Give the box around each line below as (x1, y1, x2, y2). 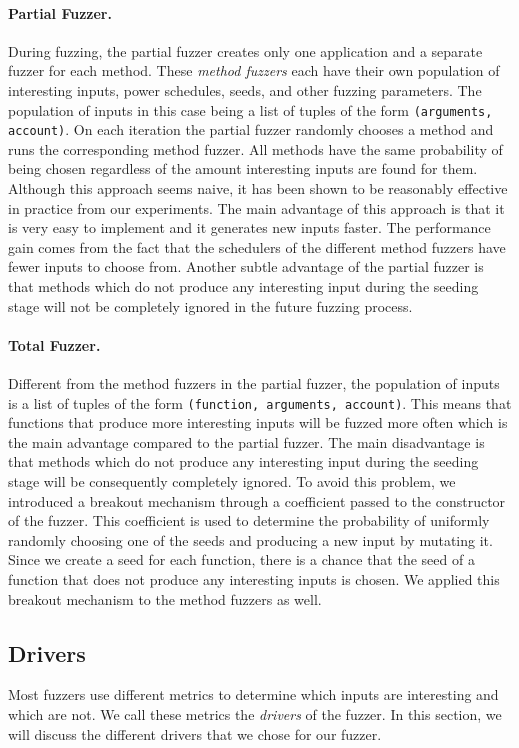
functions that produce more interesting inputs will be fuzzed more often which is (8, 412, 508, 433)
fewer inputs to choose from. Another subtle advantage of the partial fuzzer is (8, 256, 484, 277)
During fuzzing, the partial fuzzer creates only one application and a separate (8, 40, 483, 61)
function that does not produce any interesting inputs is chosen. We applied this (8, 569, 500, 590)
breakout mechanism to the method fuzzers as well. (8, 588, 322, 609)
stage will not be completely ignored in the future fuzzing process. (8, 295, 413, 316)
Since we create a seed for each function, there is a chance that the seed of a (8, 549, 475, 570)
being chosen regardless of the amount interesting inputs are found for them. (8, 158, 478, 179)
